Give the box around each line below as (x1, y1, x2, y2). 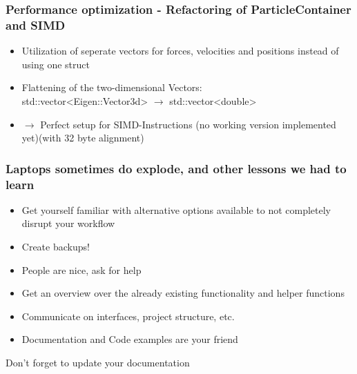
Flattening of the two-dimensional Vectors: (21, 80, 202, 95)
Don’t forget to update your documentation (6, 355, 190, 369)
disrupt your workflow (21, 216, 115, 230)
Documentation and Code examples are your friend (21, 332, 238, 346)
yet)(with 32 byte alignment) (21, 130, 144, 145)
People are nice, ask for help (21, 262, 142, 277)
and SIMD (6, 16, 66, 33)
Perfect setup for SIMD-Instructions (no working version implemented (40, 117, 336, 131)
